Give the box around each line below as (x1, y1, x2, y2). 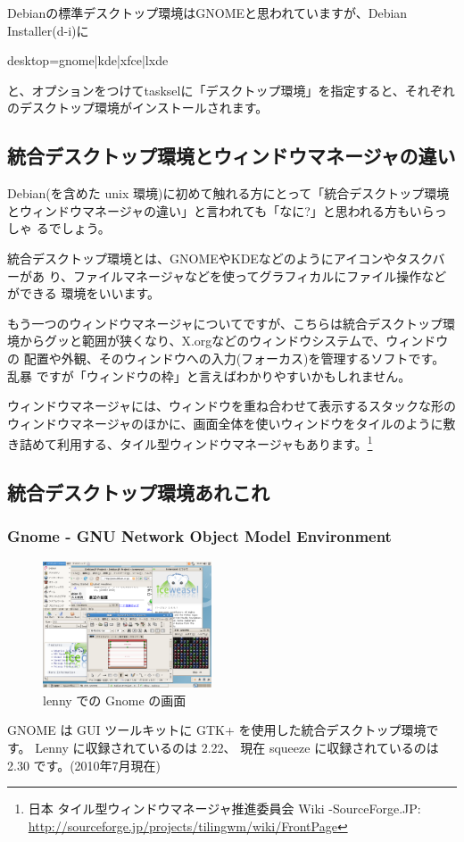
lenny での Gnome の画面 (43, 690, 186, 709)
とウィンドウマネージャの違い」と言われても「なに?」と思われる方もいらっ (7, 201, 447, 220)
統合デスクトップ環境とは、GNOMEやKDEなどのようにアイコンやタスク (7, 248, 433, 267)
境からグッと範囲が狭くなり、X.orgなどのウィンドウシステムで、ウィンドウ (7, 331, 449, 350)
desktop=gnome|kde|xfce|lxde (7, 51, 169, 70)
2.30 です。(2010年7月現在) (7, 755, 162, 774)
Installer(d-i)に (7, 21, 89, 39)
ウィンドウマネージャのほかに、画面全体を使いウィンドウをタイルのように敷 (7, 413, 456, 432)
